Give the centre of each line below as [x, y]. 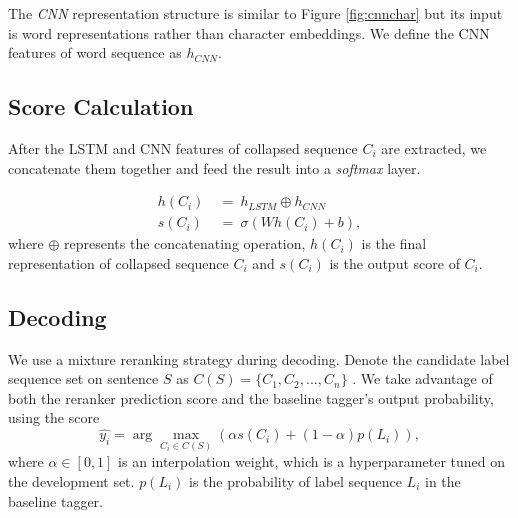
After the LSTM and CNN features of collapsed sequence [183, 147]
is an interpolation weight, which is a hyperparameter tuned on [311, 461]
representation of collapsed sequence [118, 262]
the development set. [71, 481]
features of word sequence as [95, 52]
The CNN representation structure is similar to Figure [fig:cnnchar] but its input [255, 13]
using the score [54, 417]
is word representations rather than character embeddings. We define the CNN [249, 32]
